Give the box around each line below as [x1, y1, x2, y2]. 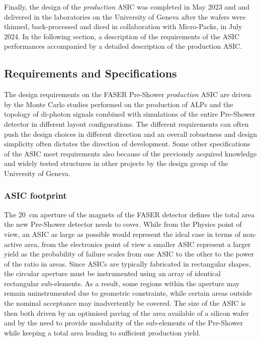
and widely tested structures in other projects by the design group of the [4, 158, 228, 168]
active [4, 238, 22, 249]
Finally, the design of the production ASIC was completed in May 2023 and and [4, 2, 250, 12]
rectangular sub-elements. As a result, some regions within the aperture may [4, 278, 240, 288]
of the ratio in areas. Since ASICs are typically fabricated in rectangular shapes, [4, 258, 251, 269]
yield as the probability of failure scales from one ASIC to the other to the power [4, 248, 254, 259]
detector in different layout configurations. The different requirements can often [4, 118, 249, 129]
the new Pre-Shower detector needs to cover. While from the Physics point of [4, 219, 242, 229]
